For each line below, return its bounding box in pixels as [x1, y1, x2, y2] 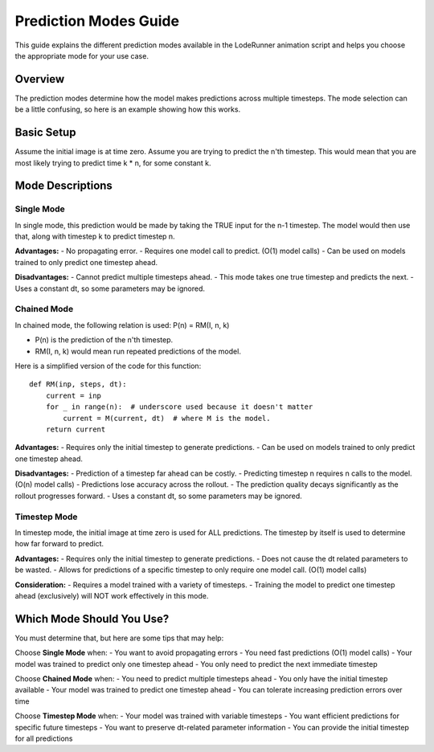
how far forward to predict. [14, 539, 104, 549]
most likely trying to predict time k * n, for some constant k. [14, 157, 212, 168]
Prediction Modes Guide [14, 12, 180, 30]
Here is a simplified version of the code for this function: [14, 361, 202, 370]
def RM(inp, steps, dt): [29, 380, 127, 389]
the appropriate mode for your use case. [14, 51, 149, 60]
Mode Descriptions [14, 179, 113, 193]
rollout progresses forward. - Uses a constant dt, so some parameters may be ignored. [14, 491, 303, 501]
